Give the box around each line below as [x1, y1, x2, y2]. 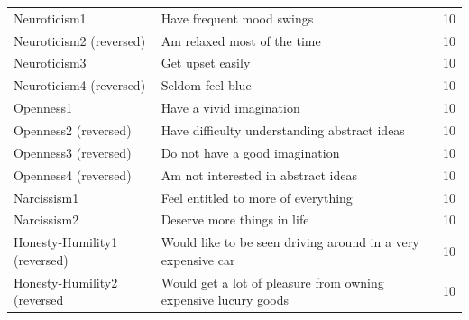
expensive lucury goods [161, 290, 290, 309]
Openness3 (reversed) [14, 142, 132, 161]
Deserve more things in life [161, 210, 309, 229]
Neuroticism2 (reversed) [14, 31, 146, 50]
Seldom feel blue [161, 76, 252, 95]
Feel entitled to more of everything [161, 187, 353, 206]
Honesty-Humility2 [14, 272, 118, 291]
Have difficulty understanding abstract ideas [161, 120, 405, 139]
